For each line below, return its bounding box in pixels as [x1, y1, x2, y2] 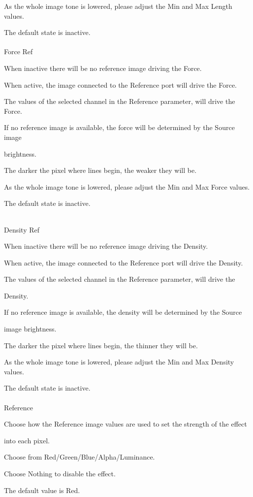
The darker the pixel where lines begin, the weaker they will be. [4, 165, 197, 175]
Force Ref [4, 46, 33, 57]
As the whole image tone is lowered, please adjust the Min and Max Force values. [4, 181, 250, 192]
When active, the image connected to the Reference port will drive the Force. [4, 79, 237, 90]
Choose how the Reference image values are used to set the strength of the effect [4, 419, 247, 429]
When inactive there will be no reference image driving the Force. [4, 63, 202, 73]
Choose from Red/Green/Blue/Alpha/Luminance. [4, 452, 155, 462]
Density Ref [4, 224, 40, 234]
